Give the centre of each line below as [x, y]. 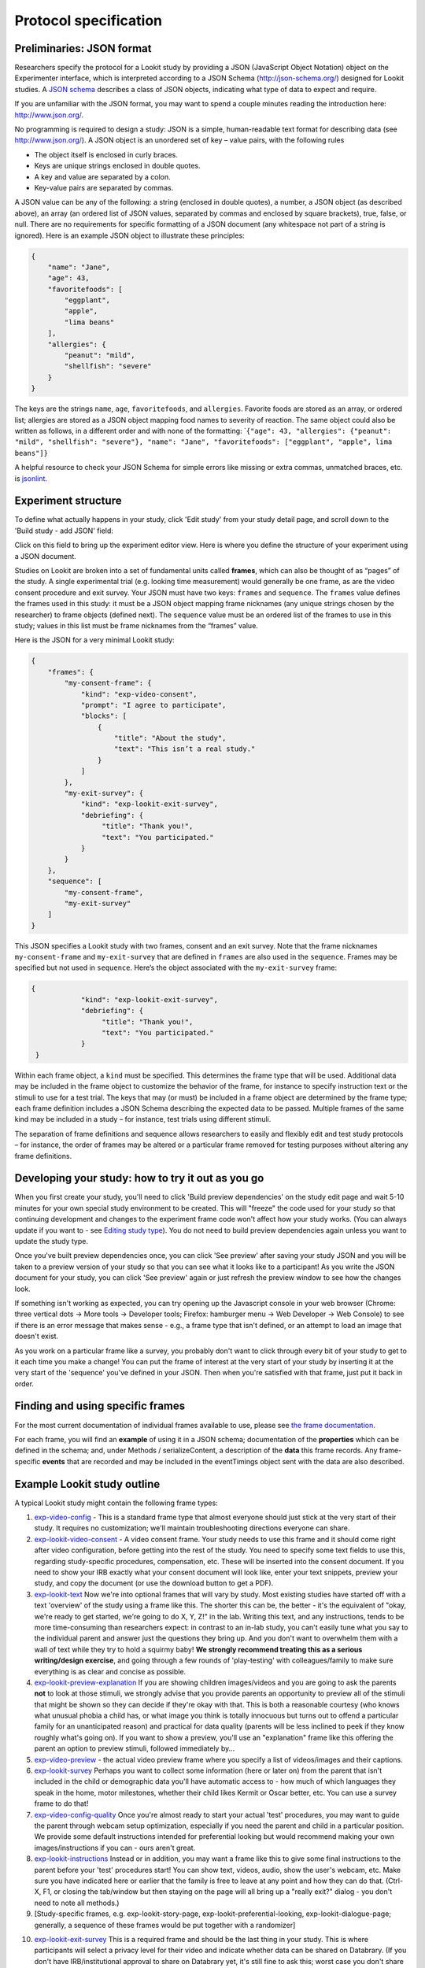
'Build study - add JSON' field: [64, 531]
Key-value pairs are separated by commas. [104, 187]
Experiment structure [68, 501]
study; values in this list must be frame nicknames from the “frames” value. [137, 625]
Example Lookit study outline [87, 1484]
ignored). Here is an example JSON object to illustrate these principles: [129, 235]
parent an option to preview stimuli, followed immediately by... [135, 1748]
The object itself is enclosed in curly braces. [106, 154]
